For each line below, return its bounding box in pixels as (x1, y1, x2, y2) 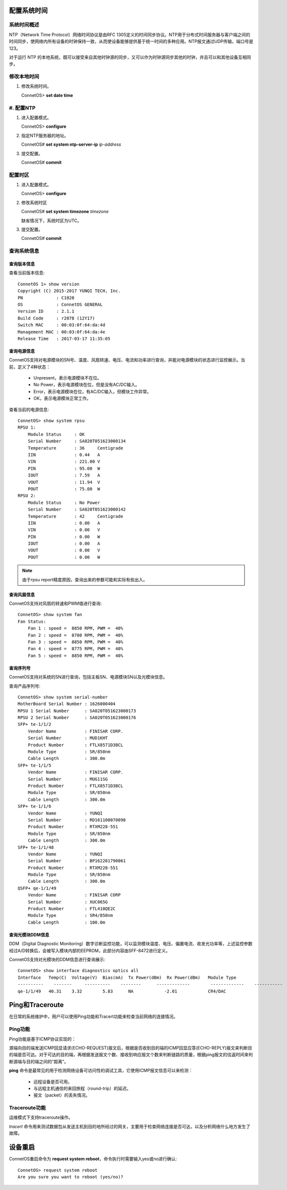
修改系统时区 (21, 199, 47, 205)
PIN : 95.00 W (27, 466, 100, 471)
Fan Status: (18, 618, 46, 624)
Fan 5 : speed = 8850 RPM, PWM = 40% (27, 653, 123, 658)
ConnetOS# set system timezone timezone (21, 209, 109, 215)
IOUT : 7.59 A (27, 473, 100, 478)
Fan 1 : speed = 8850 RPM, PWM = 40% (27, 626, 123, 631)
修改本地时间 (9, 73, 40, 80)
